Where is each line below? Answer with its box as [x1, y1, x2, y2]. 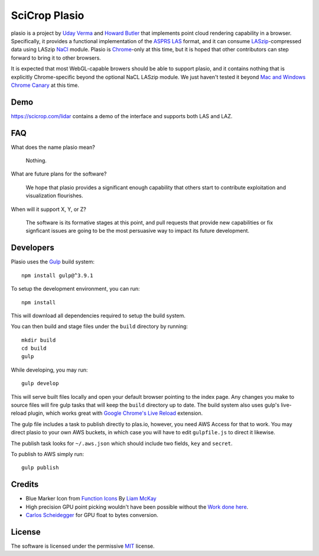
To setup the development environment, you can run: [11, 285, 140, 292]
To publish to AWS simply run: [11, 450, 84, 457]
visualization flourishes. [25, 192, 84, 199]
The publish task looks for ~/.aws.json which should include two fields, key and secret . [11, 440, 233, 447]
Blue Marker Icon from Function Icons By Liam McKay [25, 495, 157, 502]
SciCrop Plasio [11, 9, 84, 22]
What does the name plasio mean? [11, 144, 96, 151]
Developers [11, 243, 54, 253]
